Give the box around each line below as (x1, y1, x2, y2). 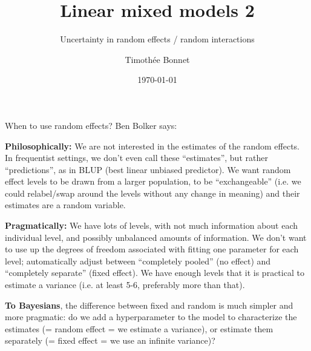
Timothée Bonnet (125, 53, 190, 65)
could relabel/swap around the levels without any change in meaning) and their (5, 186, 300, 199)
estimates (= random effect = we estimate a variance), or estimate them (5, 322, 273, 335)
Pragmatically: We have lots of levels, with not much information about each (5, 219, 298, 232)
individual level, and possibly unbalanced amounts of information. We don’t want (5, 231, 307, 243)
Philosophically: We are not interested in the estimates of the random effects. (5, 139, 300, 152)
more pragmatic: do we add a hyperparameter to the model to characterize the (5, 310, 297, 323)
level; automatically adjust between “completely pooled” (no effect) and (5, 254, 271, 267)
